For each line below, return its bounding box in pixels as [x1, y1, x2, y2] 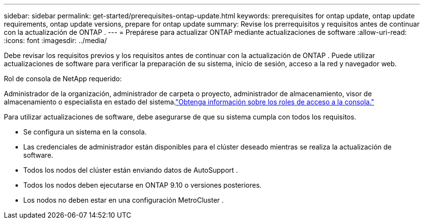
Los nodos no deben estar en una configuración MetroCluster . [23, 196, 224, 204]
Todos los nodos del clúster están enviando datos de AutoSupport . [23, 166, 238, 174]
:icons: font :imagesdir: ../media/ [4, 36, 107, 45]
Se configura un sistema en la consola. [23, 128, 147, 136]
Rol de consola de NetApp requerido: [4, 74, 122, 83]
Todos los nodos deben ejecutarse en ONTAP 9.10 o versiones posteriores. [23, 181, 262, 189]
